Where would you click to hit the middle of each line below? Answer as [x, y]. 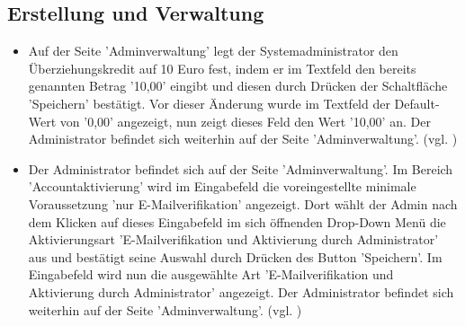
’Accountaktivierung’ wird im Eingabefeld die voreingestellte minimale [222, 186]
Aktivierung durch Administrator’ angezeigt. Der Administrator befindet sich [241, 291]
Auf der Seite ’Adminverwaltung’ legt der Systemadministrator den [213, 51]
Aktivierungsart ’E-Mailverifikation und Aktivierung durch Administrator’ [233, 239]
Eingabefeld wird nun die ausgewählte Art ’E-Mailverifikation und [211, 274]
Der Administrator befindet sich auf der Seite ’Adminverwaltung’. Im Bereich [241, 168]
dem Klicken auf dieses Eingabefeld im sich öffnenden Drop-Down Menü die [237, 221]
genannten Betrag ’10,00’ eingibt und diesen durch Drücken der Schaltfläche [238, 86]
